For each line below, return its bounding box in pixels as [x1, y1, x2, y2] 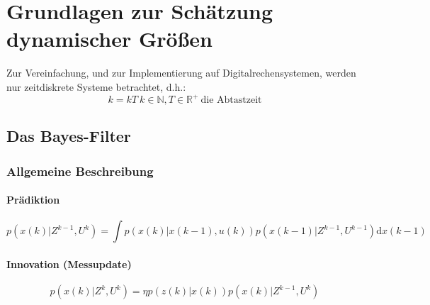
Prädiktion [6, 192, 60, 207]
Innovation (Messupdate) [6, 257, 132, 272]
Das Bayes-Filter [6, 125, 131, 147]
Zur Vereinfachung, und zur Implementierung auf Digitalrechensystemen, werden [6, 65, 356, 80]
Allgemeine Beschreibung [6, 162, 154, 179]
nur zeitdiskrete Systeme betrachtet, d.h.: [6, 79, 186, 94]
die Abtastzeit [200, 95, 262, 105]
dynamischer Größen [6, 24, 213, 53]
